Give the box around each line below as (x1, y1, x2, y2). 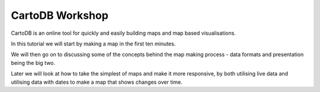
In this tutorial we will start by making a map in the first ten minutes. (11, 40, 176, 47)
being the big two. (11, 59, 56, 66)
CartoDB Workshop (11, 9, 109, 22)
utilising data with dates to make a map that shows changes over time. (11, 78, 183, 86)
